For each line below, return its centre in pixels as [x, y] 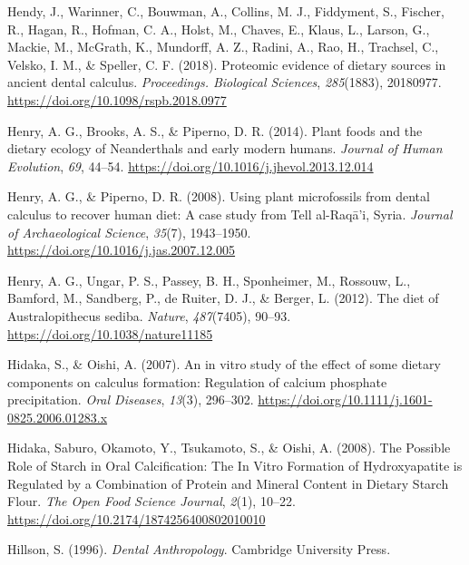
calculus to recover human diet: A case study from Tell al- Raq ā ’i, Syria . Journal [230, 214]
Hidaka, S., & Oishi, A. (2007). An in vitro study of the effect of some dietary [224, 364]
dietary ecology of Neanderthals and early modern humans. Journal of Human [225, 148]
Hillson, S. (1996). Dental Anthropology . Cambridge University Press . [199, 549]
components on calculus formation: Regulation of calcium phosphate [197, 381]
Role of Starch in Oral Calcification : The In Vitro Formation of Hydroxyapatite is [235, 466]
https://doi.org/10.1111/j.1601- [345, 399]
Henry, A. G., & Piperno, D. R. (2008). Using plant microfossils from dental [219, 196]
